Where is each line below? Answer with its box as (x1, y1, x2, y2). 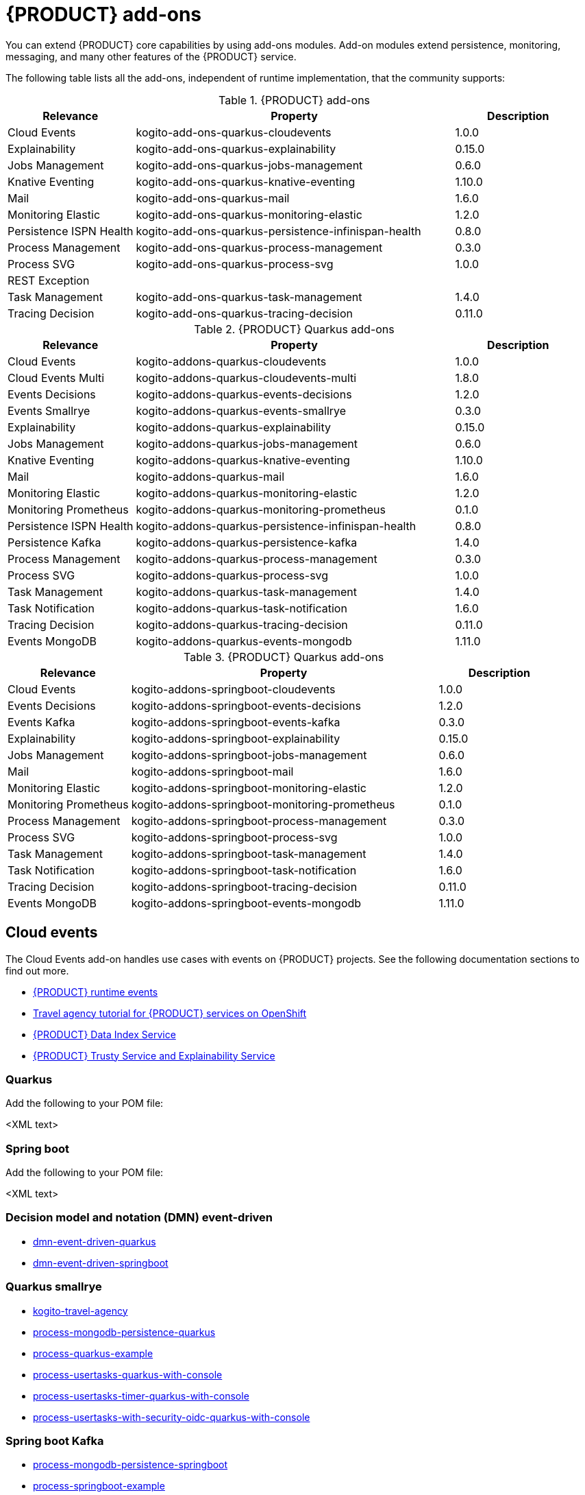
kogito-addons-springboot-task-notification (131, 863, 357, 877)
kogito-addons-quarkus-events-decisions (136, 387, 352, 401)
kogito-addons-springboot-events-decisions (131, 698, 362, 713)
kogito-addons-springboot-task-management (131, 846, 366, 861)
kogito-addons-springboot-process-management (131, 813, 387, 828)
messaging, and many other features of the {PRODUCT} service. (5, 50, 297, 62)
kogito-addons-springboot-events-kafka (131, 715, 340, 729)
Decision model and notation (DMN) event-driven (5, 1210, 273, 1225)
